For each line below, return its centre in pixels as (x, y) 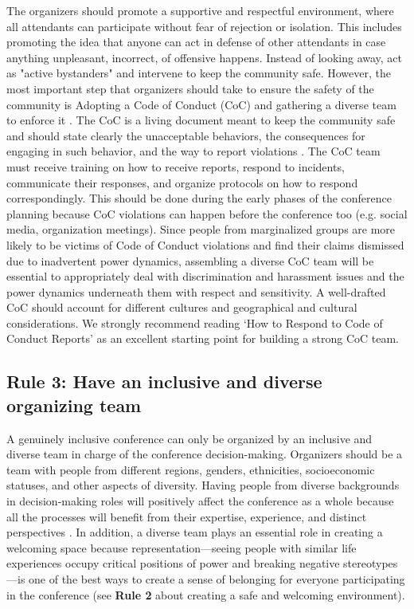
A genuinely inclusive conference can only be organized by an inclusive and (189, 438)
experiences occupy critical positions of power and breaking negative (173, 563)
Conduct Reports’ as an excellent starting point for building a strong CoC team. (203, 338)
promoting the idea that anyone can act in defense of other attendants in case (196, 42)
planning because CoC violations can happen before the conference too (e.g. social (207, 213)
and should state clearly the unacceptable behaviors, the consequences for (186, 135)
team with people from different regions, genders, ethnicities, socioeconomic (191, 469)
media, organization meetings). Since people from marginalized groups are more (201, 229)
